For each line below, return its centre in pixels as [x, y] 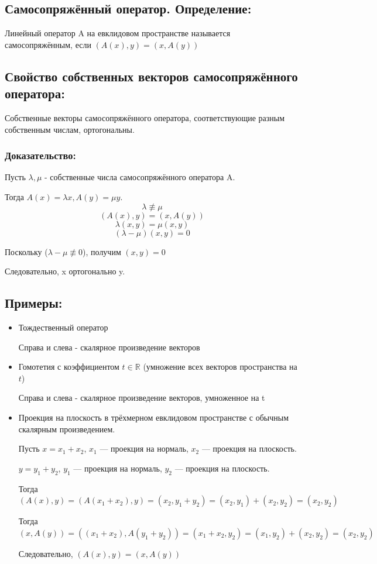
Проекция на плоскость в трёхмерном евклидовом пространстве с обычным [153, 417]
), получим [102, 251]
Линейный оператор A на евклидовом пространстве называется [118, 33]
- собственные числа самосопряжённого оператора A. [140, 177]
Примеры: [34, 303]
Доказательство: [40, 155]
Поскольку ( [26, 251]
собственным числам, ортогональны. [70, 129]
